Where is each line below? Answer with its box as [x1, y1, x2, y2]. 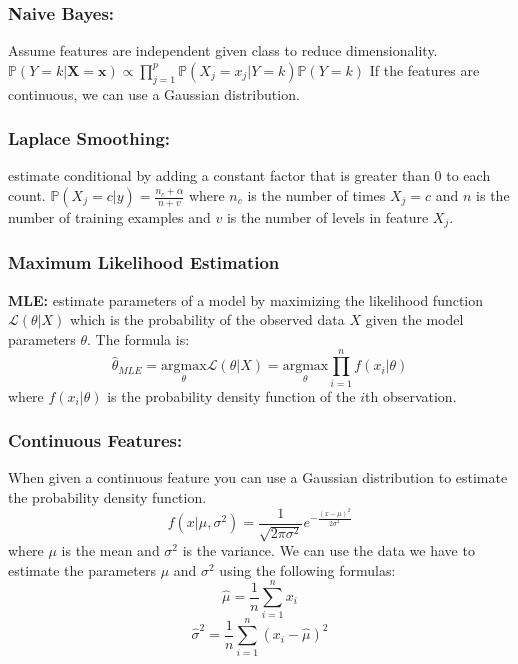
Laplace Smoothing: [8, 126, 171, 151]
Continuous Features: [8, 428, 183, 453]
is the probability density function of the [107, 385, 356, 406]
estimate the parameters [8, 559, 156, 580]
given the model [365, 309, 464, 330]
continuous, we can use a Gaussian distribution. [8, 83, 300, 104]
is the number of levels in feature [226, 207, 429, 228]
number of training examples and [8, 207, 211, 228]
